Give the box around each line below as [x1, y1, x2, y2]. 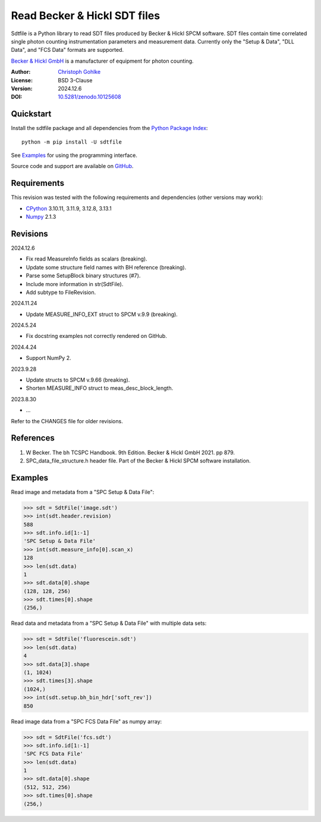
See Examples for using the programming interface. [11, 151, 138, 159]
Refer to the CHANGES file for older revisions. [11, 417, 123, 424]
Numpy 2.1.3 [26, 213, 56, 221]
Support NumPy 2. [26, 355, 71, 362]
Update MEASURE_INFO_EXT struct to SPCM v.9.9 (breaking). [26, 311, 178, 318]
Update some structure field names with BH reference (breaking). [26, 263, 187, 271]
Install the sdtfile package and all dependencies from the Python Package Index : [11, 125, 208, 132]
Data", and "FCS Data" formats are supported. [11, 46, 124, 54]
